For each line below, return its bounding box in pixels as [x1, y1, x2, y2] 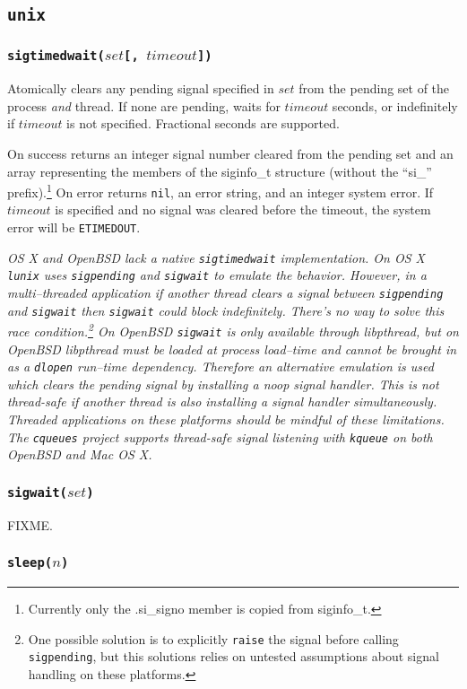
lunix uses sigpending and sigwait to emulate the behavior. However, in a [7, 266, 427, 284]
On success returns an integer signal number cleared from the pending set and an [7, 144, 454, 162]
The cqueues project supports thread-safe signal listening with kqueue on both [7, 427, 433, 446]
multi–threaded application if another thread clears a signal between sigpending [7, 283, 444, 301]
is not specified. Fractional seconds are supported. [66, 114, 340, 133]
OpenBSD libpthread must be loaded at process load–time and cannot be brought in [7, 339, 457, 358]
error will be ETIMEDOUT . [7, 218, 141, 237]
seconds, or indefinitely [332, 96, 458, 115]
